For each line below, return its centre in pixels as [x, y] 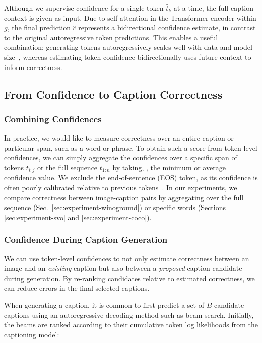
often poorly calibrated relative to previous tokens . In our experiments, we [121, 187]
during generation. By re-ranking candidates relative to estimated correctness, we [129, 278]
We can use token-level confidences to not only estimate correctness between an [127, 258]
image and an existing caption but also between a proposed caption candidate [123, 268]
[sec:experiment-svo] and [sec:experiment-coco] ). [78, 217]
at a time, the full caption [214, 8]
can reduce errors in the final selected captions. [77, 288]
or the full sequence [67, 167]
